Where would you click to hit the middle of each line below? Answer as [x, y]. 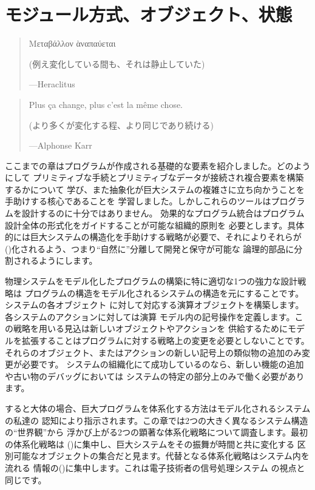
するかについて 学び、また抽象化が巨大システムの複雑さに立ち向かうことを [155, 189]
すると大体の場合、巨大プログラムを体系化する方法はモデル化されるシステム [158, 408]
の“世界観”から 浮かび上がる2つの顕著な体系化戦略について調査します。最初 [157, 432]
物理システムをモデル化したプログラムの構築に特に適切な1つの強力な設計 [151, 281]
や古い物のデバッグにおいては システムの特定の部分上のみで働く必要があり [155, 376]
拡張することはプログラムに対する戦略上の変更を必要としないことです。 [165, 340]
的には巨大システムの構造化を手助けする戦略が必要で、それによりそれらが [153, 237]
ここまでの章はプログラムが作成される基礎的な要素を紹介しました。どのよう [158, 165]
